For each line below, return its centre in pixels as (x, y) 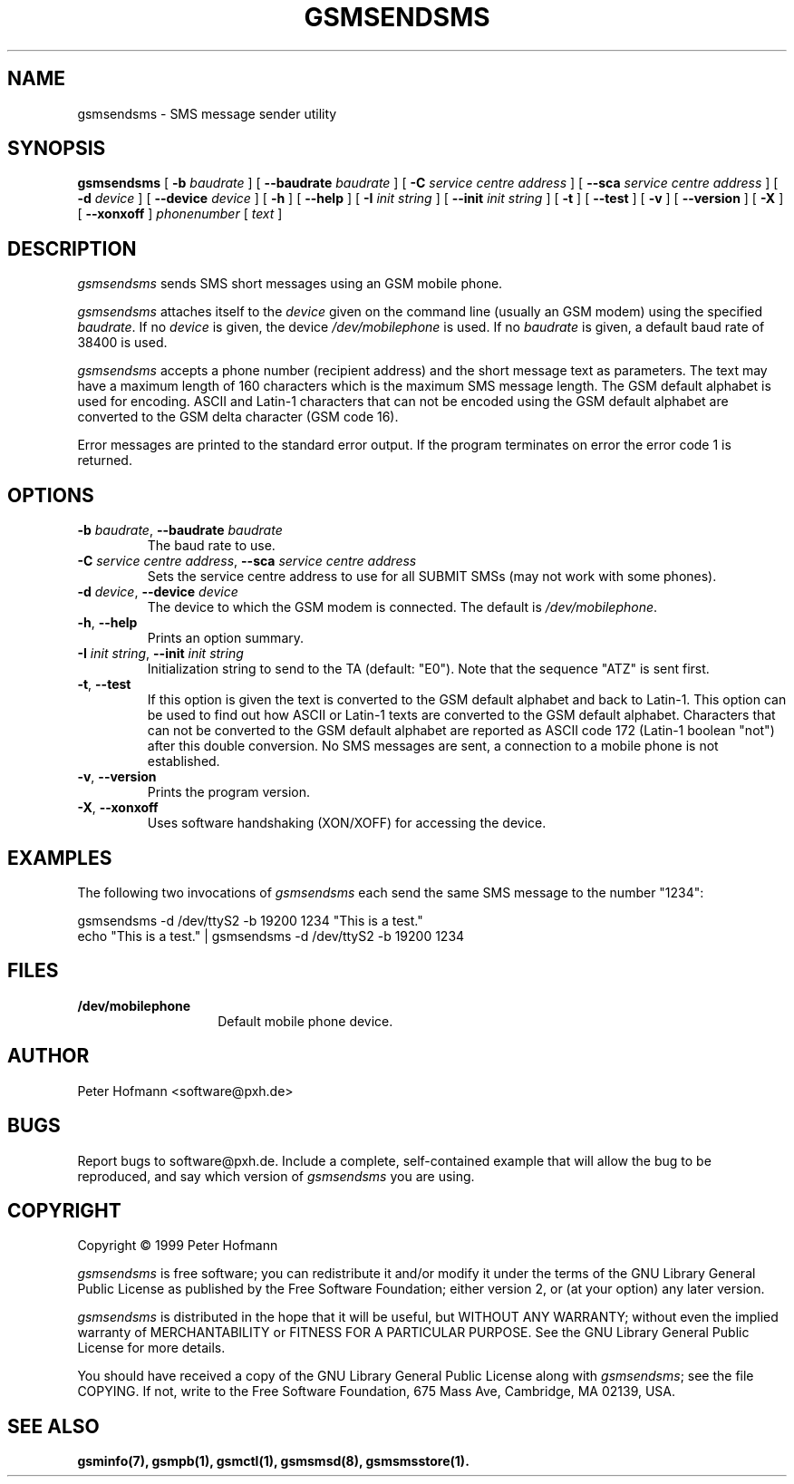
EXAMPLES (60, 858)
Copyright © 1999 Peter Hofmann (178, 1246)
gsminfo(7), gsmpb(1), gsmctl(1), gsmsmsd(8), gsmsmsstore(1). (273, 1461)
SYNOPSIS (57, 149)
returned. (105, 461)
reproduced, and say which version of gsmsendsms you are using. (276, 1176)
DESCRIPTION (72, 248)
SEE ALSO (53, 1426)
